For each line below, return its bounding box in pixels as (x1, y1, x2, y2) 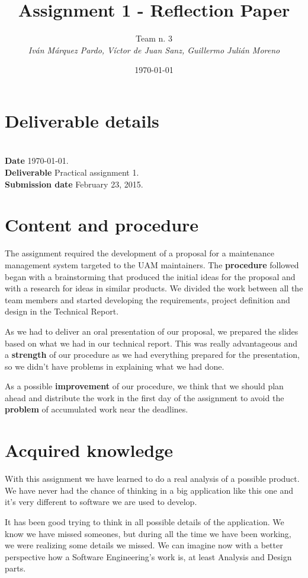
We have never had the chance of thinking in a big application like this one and (5, 484, 294, 496)
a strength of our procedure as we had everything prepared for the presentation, (5, 348, 300, 361)
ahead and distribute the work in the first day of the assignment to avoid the (5, 391, 284, 404)
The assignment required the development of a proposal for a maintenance (5, 247, 274, 259)
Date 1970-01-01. (5, 154, 69, 167)
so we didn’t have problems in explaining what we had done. (5, 360, 224, 372)
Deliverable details (5, 108, 159, 132)
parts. (5, 562, 26, 574)
